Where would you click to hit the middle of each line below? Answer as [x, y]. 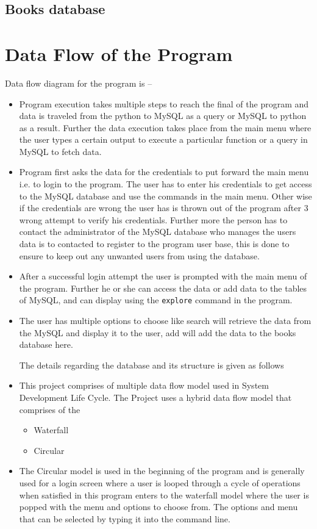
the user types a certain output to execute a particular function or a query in [163, 139]
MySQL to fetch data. [60, 151]
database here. [46, 344]
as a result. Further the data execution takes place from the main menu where [165, 127]
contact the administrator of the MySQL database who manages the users [158, 232]
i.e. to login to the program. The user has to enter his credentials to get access [166, 184]
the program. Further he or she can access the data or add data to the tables [163, 288]
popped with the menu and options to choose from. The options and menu [158, 507]
